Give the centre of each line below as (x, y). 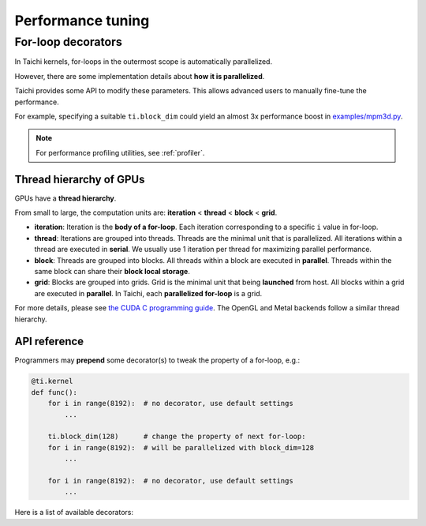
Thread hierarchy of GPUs (80, 179)
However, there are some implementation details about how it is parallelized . (140, 76)
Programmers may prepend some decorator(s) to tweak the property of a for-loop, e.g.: (157, 360)
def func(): (54, 392)
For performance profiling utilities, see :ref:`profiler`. (120, 152)
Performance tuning (82, 21)
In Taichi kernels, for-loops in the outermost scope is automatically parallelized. (143, 62)
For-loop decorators (68, 42)
